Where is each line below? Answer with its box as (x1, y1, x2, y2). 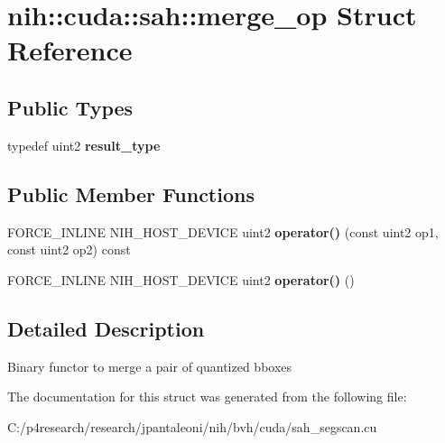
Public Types (7, 93, 134, 121)
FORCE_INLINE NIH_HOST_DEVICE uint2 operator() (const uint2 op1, (7, 222, 439, 241)
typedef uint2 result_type (7, 135, 161, 154)
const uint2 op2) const (7, 240, 131, 259)
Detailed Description (7, 314, 205, 342)
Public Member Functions (7, 180, 255, 208)
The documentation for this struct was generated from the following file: (7, 387, 407, 406)
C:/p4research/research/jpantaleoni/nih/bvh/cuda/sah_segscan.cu (7, 417, 377, 436)
